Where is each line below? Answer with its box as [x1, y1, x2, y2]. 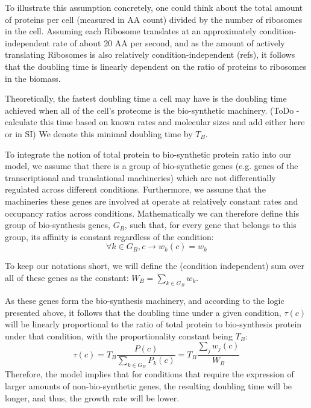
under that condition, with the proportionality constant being [5, 329, 233, 342]
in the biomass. [5, 72, 61, 84]
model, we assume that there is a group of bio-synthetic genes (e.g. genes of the [5, 159, 298, 172]
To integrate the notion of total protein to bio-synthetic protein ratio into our [5, 147, 292, 160]
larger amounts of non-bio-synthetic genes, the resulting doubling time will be [5, 380, 292, 392]
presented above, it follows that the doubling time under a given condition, [5, 306, 281, 318]
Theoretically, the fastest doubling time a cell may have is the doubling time [5, 92, 287, 105]
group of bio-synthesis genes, [5, 218, 110, 231]
